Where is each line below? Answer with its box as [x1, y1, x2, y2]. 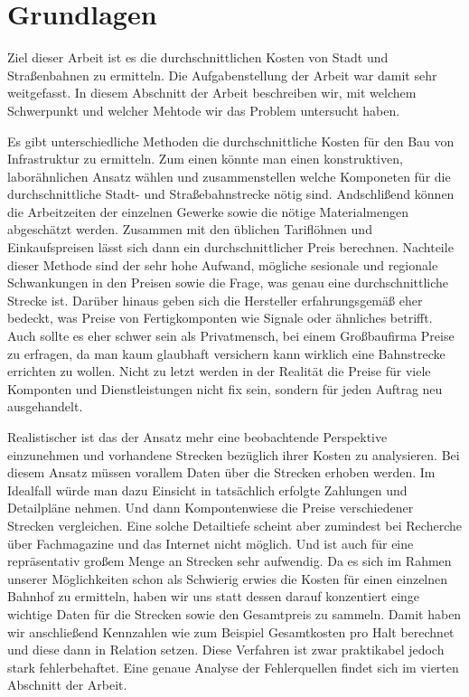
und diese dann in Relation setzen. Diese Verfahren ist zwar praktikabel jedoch [7, 640, 445, 659]
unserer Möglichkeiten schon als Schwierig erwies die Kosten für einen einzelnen [7, 569, 448, 588]
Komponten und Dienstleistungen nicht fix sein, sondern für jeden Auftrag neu [7, 379, 443, 398]
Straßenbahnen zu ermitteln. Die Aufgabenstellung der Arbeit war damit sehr [7, 65, 437, 84]
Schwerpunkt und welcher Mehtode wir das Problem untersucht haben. [7, 100, 400, 119]
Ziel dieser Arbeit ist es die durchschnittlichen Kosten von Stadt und [7, 48, 389, 67]
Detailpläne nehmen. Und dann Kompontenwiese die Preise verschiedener [7, 498, 414, 517]
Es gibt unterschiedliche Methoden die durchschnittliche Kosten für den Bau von [7, 131, 455, 150]
